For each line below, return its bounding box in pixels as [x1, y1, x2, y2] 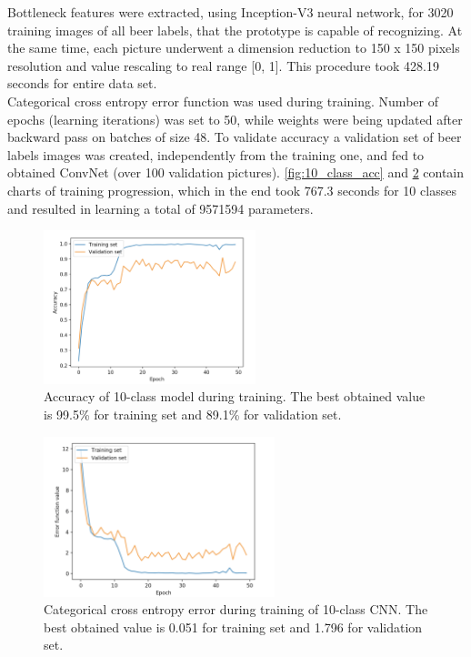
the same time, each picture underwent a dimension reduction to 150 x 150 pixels [7, 38, 460, 57]
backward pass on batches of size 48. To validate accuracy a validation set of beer [7, 127, 462, 147]
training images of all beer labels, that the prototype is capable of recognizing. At [7, 20, 463, 39]
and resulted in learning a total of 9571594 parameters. [7, 198, 314, 217]
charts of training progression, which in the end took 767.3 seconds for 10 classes [7, 180, 456, 199]
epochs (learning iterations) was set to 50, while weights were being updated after [7, 109, 463, 128]
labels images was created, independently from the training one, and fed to [7, 145, 425, 164]
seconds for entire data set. [7, 74, 157, 93]
